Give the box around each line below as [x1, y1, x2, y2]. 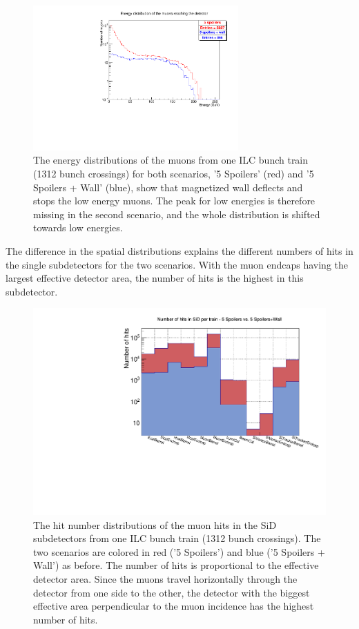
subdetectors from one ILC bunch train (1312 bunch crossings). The [33, 531, 321, 545]
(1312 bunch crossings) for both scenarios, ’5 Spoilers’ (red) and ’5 [33, 166, 314, 180]
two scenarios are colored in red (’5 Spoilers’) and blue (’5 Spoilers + [33, 544, 325, 559]
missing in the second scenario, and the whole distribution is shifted [33, 206, 320, 221]
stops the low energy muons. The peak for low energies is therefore [33, 193, 316, 208]
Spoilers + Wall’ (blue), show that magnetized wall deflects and [33, 180, 303, 194]
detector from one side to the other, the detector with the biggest [33, 585, 310, 599]
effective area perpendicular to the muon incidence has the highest [33, 599, 314, 613]
